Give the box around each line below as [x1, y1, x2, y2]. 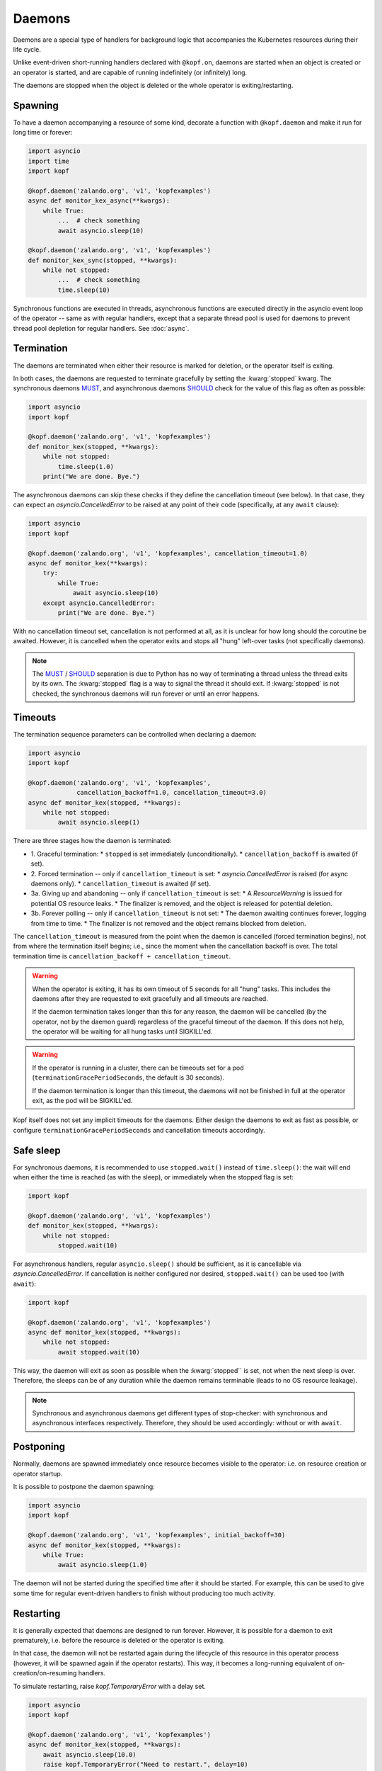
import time [28, 157, 70, 165]
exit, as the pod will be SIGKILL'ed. [32, 1097, 133, 1105]
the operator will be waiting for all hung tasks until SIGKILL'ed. [32, 1027, 213, 1036]
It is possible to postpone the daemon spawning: [13, 1483, 155, 1490]
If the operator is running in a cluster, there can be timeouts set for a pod [32, 1063, 244, 1072]
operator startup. [13, 1469, 63, 1478]
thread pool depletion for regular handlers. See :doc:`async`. [13, 324, 190, 332]
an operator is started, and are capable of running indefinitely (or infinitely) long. [13, 68, 248, 77]
